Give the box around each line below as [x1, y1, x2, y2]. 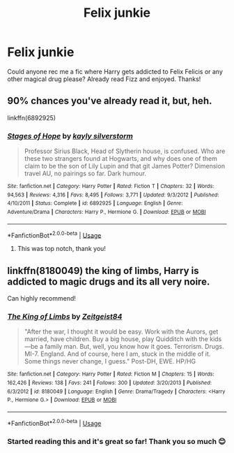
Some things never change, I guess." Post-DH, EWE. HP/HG [24, 357, 196, 366]
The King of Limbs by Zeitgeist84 [7, 312, 123, 322]
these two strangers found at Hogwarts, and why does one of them [24, 154, 217, 163]
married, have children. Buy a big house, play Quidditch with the [24, 335, 209, 343]
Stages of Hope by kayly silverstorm [7, 131, 134, 141]
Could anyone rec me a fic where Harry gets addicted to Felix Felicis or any [7, 67, 223, 75]
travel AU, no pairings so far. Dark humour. [24, 169, 147, 178]
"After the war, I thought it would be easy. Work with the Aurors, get [24, 327, 219, 336]
